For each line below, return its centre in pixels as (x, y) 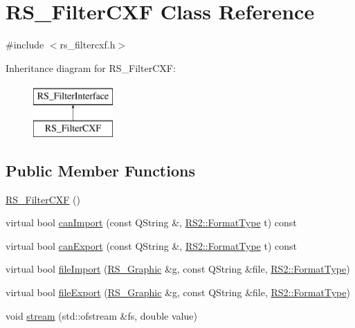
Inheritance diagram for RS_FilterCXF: (91, 67)
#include (25, 45)
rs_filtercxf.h (88, 45)
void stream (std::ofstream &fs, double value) (101, 315)
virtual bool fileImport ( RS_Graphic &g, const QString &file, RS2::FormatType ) (178, 269)
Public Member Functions (100, 170)
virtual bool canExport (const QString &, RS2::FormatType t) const (152, 245)
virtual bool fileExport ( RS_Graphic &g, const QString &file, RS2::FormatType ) (178, 292)
